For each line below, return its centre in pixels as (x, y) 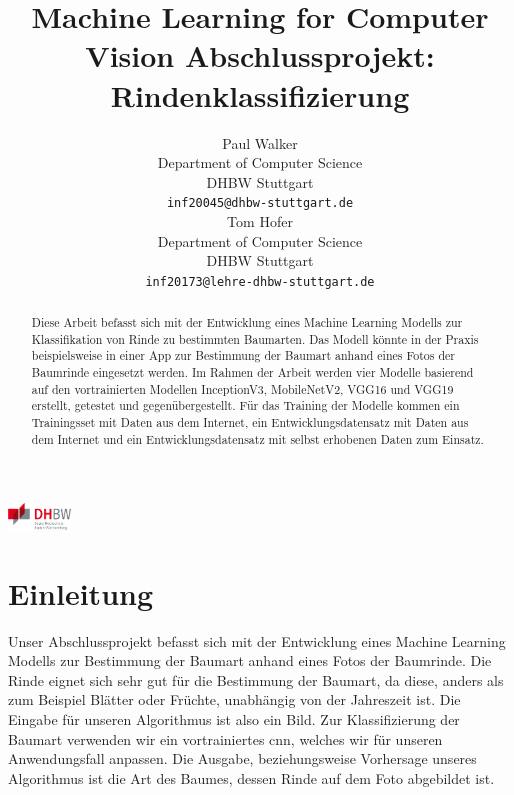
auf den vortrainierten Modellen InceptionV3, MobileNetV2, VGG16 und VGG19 (242, 388)
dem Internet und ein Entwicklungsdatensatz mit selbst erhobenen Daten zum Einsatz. (257, 438)
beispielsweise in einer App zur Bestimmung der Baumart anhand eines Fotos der (243, 355)
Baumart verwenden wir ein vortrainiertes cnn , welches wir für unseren (225, 738)
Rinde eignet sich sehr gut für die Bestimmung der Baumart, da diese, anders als (256, 679)
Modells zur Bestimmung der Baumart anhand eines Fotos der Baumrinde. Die (250, 660)
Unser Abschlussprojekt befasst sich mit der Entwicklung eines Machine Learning (257, 640)
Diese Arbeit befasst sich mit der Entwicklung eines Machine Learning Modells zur (247, 322)
